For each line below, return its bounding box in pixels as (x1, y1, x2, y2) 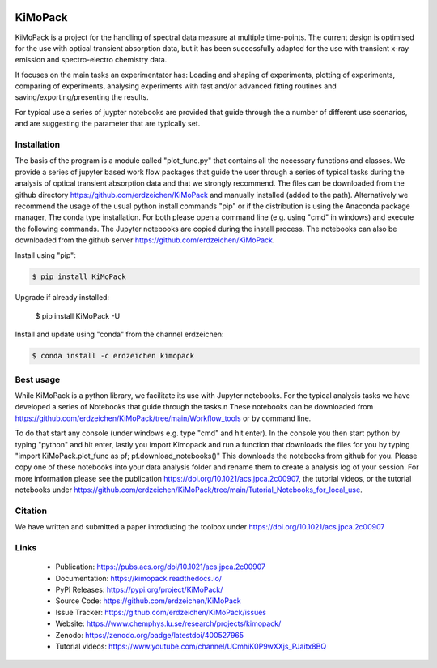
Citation (15, 505, 48, 516)
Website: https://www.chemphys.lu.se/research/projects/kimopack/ (55, 619, 282, 628)
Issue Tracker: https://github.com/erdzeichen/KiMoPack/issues (55, 607, 267, 617)
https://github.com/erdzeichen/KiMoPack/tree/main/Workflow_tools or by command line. (15, 413, 312, 423)
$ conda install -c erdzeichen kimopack (32, 351, 194, 361)
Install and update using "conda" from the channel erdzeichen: (15, 329, 224, 340)
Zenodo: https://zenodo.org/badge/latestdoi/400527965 (55, 630, 244, 640)
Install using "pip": (15, 250, 76, 259)
